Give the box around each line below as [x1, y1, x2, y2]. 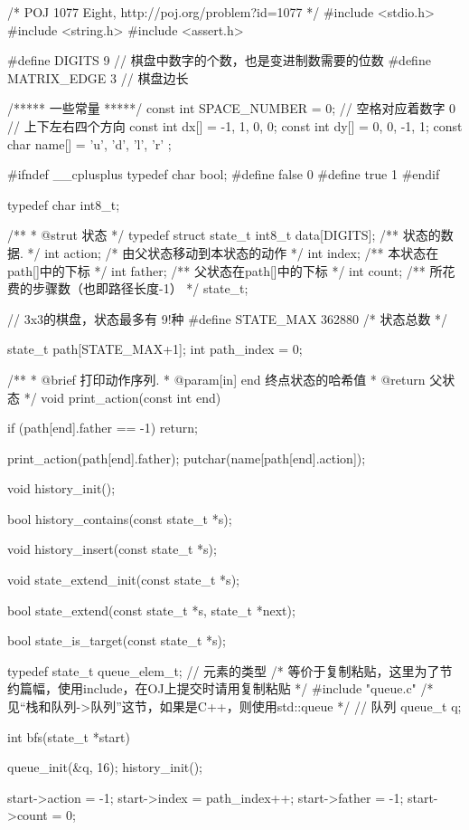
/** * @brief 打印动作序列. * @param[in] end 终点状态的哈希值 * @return [7, 369, 426, 388]
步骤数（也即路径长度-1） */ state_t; [32, 279, 249, 298]
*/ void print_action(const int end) [23, 387, 221, 406]
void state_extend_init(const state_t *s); [7, 570, 239, 589]
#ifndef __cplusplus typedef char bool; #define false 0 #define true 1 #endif [7, 165, 440, 184]
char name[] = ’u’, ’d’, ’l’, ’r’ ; [7, 134, 172, 153]
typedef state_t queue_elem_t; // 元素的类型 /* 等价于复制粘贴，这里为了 [7, 661, 440, 680]
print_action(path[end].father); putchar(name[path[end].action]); [7, 448, 366, 467]
